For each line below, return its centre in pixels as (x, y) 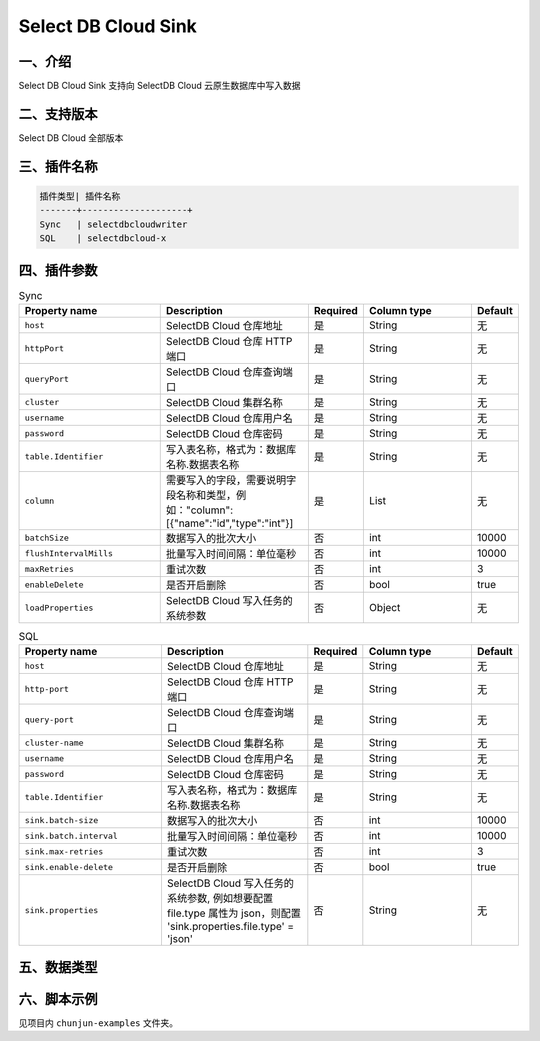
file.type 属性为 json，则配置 (234, 913)
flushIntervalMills (69, 553)
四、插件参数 (58, 270)
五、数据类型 (58, 966)
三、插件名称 (58, 166)
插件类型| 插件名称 (80, 196)
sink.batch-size (61, 820)
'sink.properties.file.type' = (230, 927)
